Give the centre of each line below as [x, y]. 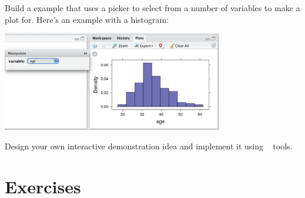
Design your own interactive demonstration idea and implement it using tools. [149, 146]
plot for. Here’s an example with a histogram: [87, 19]
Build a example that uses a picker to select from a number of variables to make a [152, 8]
